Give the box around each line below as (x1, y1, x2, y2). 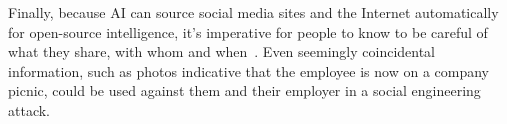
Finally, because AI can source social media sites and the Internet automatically (8, 2, 499, 22)
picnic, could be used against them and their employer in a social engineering (8, 80, 481, 101)
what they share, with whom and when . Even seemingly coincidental (8, 41, 436, 62)
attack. (8, 99, 50, 120)
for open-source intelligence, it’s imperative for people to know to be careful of (8, 21, 488, 42)
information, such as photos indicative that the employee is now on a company (8, 60, 489, 81)
